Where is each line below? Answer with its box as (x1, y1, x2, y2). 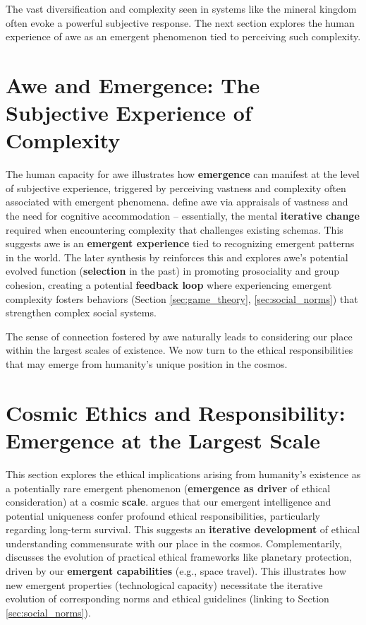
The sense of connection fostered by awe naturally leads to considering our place (6, 328, 353, 343)
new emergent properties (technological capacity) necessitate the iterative (6, 577, 323, 592)
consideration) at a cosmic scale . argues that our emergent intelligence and (6, 494, 331, 509)
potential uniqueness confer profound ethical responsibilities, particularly (6, 508, 320, 523)
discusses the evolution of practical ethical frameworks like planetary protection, (6, 549, 352, 564)
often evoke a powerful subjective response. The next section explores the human (6, 15, 355, 30)
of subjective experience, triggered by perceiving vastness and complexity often (6, 180, 346, 195)
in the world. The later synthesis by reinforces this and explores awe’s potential (6, 249, 348, 264)
